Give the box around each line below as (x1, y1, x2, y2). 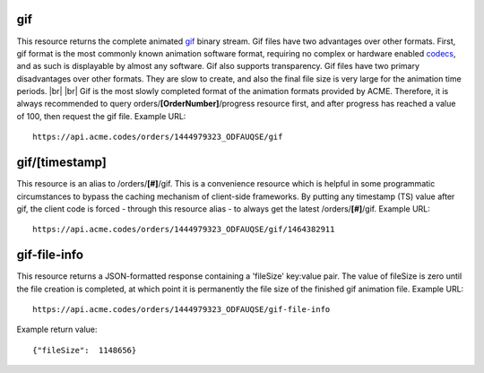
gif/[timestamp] (16, 155, 107, 170)
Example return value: (16, 324, 98, 335)
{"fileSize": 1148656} (32, 345, 137, 355)
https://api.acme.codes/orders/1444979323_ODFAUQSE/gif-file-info (32, 305, 331, 315)
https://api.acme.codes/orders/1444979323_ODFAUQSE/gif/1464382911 (32, 224, 335, 235)
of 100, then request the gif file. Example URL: (16, 110, 186, 121)
